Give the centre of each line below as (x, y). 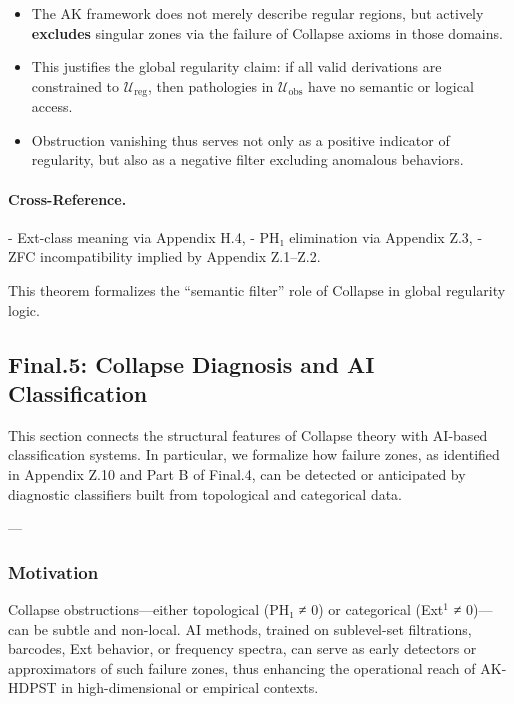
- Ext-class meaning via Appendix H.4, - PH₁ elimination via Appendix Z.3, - (245, 236)
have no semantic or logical (391, 85)
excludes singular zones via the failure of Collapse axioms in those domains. (267, 32)
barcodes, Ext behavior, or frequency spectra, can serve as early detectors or (242, 648)
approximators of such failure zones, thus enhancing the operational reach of (242, 667)
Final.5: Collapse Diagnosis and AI (191, 363)
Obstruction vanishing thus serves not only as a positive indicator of (240, 139)
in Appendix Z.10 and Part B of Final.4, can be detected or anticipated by (237, 473)
